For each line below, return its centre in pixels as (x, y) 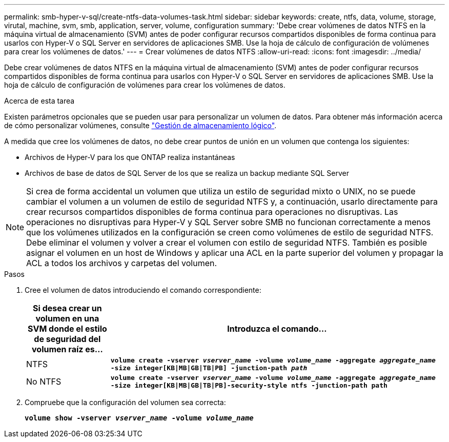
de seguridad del (67, 339)
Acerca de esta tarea (39, 101)
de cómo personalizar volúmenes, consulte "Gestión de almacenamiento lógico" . (140, 125)
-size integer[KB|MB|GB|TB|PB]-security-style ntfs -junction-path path (249, 385)
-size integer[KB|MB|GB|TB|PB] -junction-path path (209, 368)
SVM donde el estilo (67, 329)
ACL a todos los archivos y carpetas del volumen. (122, 263)
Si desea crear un (67, 308)
